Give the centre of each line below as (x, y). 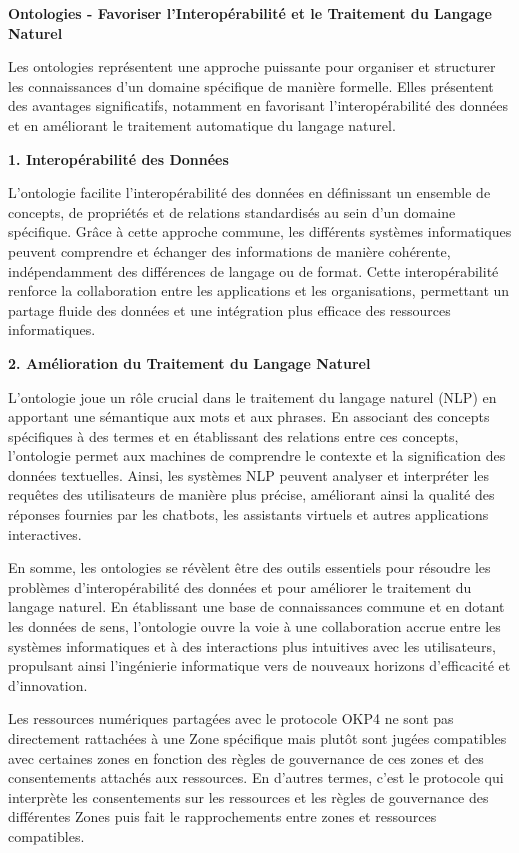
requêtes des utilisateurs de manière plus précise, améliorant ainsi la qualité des (251, 494)
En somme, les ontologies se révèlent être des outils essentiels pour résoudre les (249, 567)
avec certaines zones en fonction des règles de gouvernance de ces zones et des (246, 757)
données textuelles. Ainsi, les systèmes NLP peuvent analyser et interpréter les (249, 474)
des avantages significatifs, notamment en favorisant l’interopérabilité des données (258, 105)
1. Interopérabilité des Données (118, 158)
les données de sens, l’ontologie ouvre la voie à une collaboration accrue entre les (254, 626)
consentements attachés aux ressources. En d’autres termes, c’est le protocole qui (256, 777)
